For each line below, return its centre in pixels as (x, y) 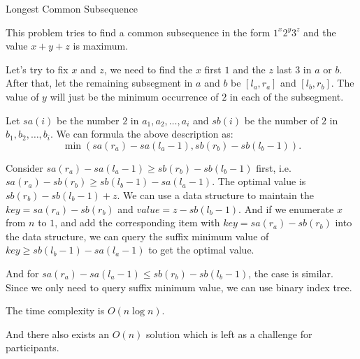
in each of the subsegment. (287, 96)
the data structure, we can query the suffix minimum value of (137, 236)
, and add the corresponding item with (137, 222)
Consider (24, 167)
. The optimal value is (259, 181)
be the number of (281, 120)
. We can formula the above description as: (142, 134)
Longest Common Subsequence (72, 8)
